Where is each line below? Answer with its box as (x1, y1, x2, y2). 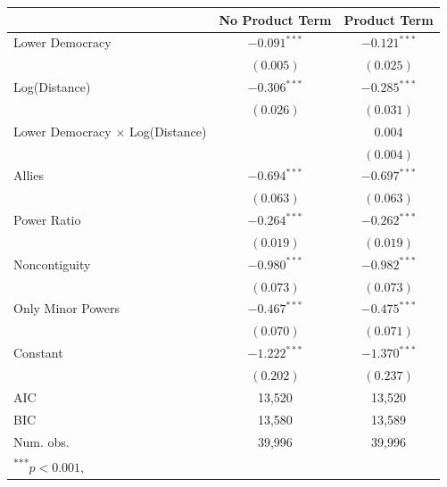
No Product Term (219, 10, 332, 29)
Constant (13, 343, 63, 362)
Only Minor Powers (13, 299, 120, 318)
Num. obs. (13, 432, 70, 450)
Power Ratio (13, 210, 81, 229)
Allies (13, 166, 44, 185)
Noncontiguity (13, 254, 91, 273)
